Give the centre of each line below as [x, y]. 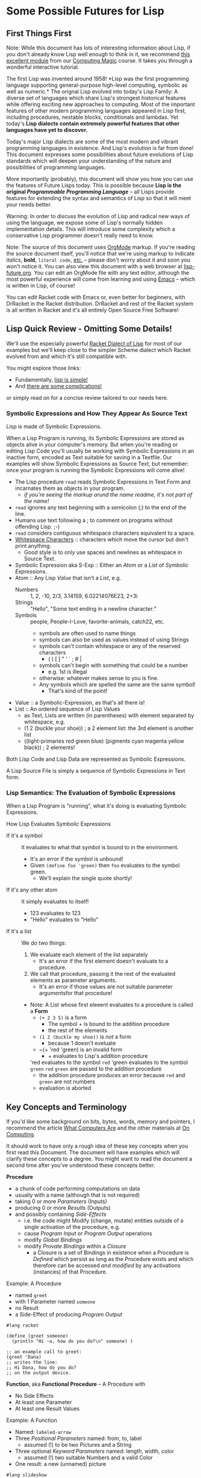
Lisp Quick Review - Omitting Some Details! [89, 329]
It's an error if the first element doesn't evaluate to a [104, 961]
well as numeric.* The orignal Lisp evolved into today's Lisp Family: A [92, 91]
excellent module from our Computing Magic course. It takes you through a [99, 61]
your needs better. [29, 204]
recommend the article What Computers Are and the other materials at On [98, 1128]
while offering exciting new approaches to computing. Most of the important [101, 104]
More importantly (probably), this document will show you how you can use [100, 179]
